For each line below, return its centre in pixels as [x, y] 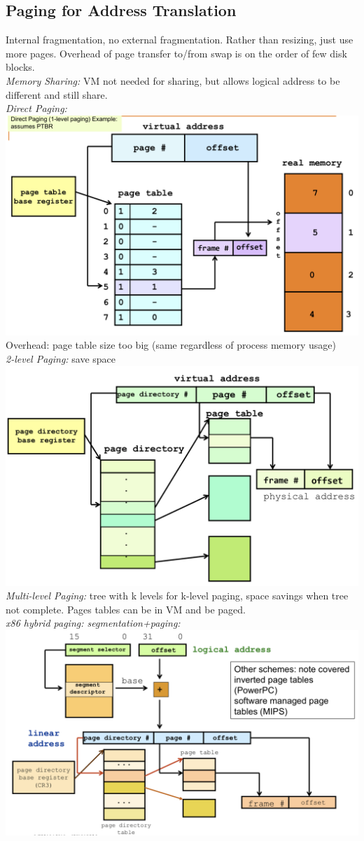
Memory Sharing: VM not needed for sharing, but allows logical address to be [173, 80]
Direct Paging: [36, 108]
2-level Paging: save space [61, 358]
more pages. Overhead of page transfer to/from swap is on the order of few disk [176, 53]
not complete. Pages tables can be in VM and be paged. [126, 609]
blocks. [20, 67]
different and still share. [57, 94]
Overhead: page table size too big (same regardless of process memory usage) [171, 345]
